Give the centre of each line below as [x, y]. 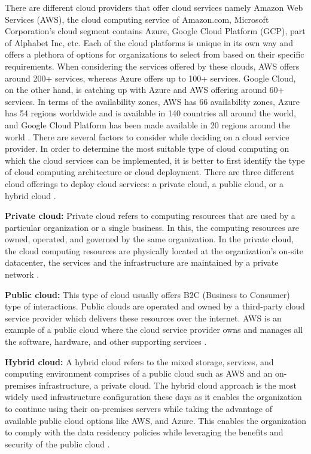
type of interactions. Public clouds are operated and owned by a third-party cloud [155, 306]
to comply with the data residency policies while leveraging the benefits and [144, 432]
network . [22, 274]
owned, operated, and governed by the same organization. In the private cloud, [149, 239]
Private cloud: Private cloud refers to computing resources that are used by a [150, 216]
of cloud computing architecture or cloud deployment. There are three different [150, 172]
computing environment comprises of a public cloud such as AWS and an [139, 373]
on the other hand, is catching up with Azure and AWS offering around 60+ [145, 90]
